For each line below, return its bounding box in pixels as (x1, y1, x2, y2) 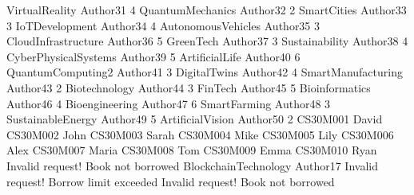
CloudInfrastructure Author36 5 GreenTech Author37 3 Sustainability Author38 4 (6, 33, 408, 49)
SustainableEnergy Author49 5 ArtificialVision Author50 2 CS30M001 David (6, 111, 383, 127)
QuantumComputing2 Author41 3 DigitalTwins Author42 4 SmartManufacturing (6, 64, 403, 80)
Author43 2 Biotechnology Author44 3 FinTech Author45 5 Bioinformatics (6, 79, 371, 96)
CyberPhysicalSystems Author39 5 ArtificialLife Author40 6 (6, 48, 301, 64)
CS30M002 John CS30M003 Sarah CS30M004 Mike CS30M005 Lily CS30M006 (6, 126, 394, 142)
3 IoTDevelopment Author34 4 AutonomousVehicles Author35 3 (6, 17, 320, 33)
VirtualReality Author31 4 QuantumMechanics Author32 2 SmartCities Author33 (6, 2, 407, 18)
